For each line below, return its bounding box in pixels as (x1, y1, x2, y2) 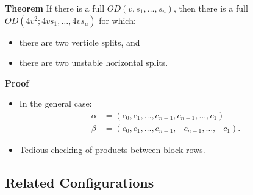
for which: (99, 13, 136, 26)
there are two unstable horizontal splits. (19, 56, 168, 69)
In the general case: (19, 97, 92, 110)
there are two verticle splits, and (19, 35, 140, 48)
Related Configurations (5, 173, 154, 192)
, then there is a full (173, 2, 248, 14)
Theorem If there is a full (5, 2, 105, 14)
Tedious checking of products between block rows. (19, 143, 205, 156)
